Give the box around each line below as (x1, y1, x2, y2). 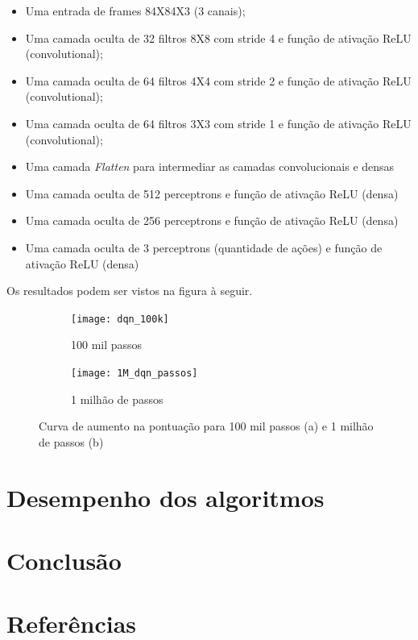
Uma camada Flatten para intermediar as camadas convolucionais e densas (25, 158, 395, 175)
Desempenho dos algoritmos (6, 480, 325, 513)
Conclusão (6, 543, 122, 576)
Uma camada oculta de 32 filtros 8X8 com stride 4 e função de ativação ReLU (25, 29, 412, 46)
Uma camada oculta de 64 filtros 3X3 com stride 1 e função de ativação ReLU (25, 114, 412, 131)
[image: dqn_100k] (71, 313, 169, 325)
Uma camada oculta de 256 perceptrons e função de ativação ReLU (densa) (25, 212, 399, 229)
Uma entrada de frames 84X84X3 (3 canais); (25, 2, 246, 19)
